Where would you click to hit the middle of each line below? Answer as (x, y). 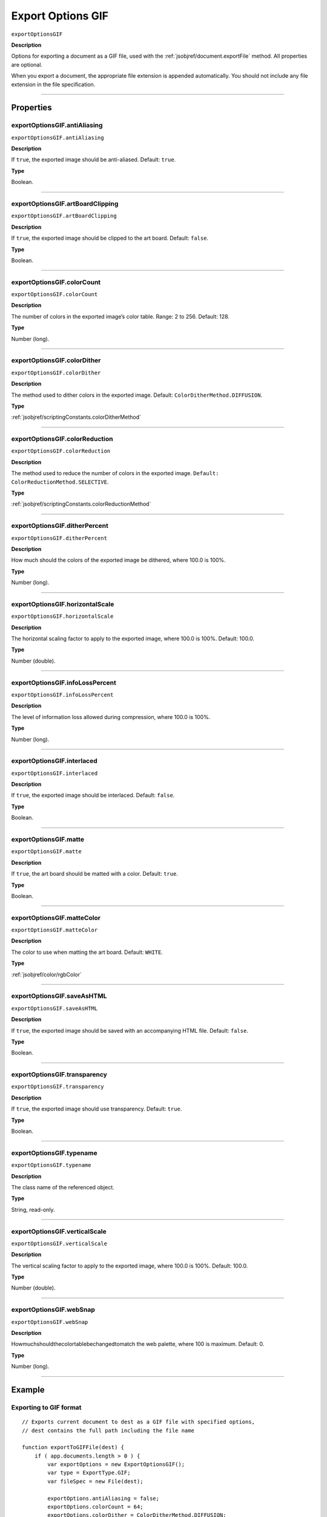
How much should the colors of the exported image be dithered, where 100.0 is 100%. (119, 560)
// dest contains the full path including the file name (108, 1430)
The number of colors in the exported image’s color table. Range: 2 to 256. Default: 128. (121, 316)
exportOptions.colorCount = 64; (95, 1507)
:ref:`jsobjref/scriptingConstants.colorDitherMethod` (76, 417)
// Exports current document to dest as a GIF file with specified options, (139, 1422)
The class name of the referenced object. (63, 1187)
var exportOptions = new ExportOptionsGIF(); (116, 1465)
